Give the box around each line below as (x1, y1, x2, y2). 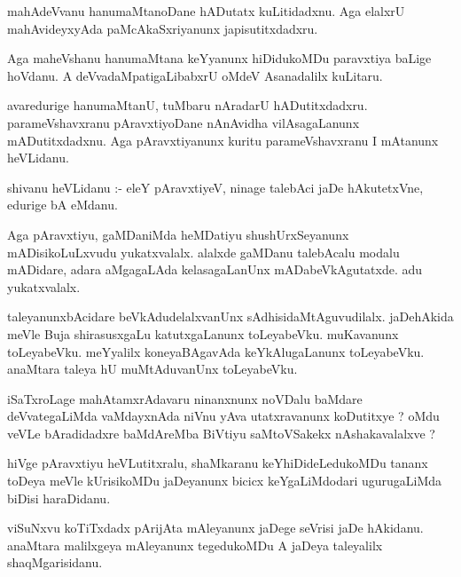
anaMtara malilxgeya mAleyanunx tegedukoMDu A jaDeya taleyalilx (7, 535, 383, 554)
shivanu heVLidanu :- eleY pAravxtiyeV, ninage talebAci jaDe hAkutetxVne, (7, 178, 424, 196)
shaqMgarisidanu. (7, 553, 103, 572)
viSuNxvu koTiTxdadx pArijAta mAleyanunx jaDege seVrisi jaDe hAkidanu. (7, 518, 424, 537)
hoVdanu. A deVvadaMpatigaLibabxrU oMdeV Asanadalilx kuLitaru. (7, 66, 383, 84)
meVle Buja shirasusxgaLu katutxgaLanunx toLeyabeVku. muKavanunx (7, 324, 399, 343)
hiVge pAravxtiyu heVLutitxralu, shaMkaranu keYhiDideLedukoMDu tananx (7, 454, 428, 472)
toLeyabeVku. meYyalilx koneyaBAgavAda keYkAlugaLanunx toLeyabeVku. (7, 342, 425, 360)
